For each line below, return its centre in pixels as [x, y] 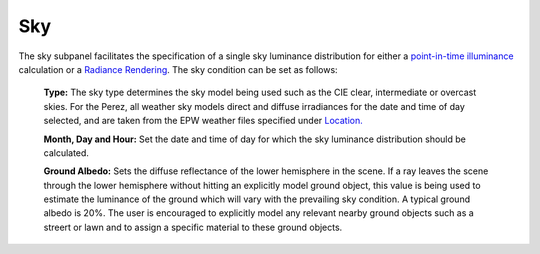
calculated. [66, 152]
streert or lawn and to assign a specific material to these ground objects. [193, 227]
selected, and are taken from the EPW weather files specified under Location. [203, 121]
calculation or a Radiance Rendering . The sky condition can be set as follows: [178, 69]
